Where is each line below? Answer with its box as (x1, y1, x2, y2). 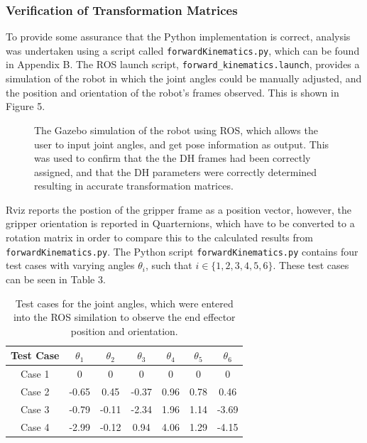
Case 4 (20, 419, 50, 434)
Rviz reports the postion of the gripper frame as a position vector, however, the (6, 202, 351, 217)
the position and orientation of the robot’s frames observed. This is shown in (6, 84, 339, 99)
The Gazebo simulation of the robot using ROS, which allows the (34, 122, 318, 137)
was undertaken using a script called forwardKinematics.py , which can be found (6, 43, 360, 58)
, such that (145, 258, 192, 273)
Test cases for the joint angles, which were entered (15, 295, 234, 310)
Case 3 (20, 401, 50, 416)
